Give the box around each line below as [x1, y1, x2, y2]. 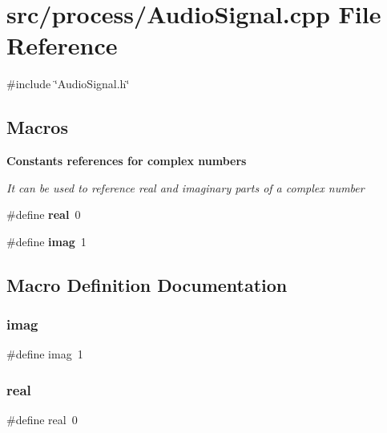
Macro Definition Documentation [6, 272, 288, 297]
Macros [6, 115, 68, 140]
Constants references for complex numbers [6, 152, 247, 169]
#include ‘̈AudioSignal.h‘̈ [6, 75, 130, 92]
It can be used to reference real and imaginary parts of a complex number [6, 179, 365, 196]
